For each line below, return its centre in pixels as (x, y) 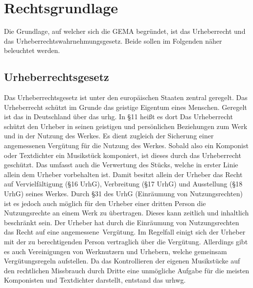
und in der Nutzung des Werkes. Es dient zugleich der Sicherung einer (109, 136)
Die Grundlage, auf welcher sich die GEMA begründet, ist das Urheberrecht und (125, 31)
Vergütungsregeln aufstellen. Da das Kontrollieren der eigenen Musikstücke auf (122, 261)
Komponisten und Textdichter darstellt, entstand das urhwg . (95, 280)
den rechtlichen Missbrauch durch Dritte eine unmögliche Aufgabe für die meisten (127, 270)
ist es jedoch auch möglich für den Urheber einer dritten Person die (105, 203)
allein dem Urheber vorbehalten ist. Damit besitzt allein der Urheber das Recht (123, 174)
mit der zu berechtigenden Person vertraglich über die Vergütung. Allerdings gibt (126, 242)
